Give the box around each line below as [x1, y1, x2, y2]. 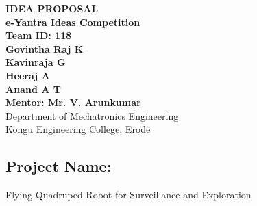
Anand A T [5, 81, 61, 96]
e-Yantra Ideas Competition [5, 14, 140, 29]
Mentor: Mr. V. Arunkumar [5, 95, 141, 110]
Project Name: [5, 155, 112, 177]
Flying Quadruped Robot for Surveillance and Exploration [5, 188, 252, 202]
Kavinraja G [5, 55, 66, 69]
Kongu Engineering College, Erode [5, 122, 151, 136]
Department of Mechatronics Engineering [5, 108, 179, 123]
